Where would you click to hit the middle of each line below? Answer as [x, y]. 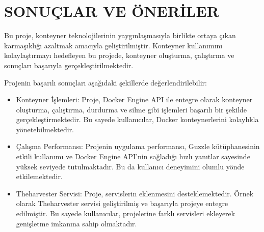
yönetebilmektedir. [45, 129]
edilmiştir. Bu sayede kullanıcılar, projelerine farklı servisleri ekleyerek [126, 213]
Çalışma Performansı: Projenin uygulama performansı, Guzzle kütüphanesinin [138, 146]
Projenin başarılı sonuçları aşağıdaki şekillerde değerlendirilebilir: [105, 82]
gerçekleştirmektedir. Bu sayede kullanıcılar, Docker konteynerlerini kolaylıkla [137, 119]
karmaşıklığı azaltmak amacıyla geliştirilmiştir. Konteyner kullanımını [113, 45]
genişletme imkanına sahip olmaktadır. [76, 223]
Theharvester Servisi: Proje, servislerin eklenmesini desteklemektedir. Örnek [135, 193]
